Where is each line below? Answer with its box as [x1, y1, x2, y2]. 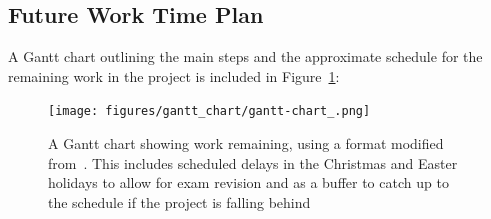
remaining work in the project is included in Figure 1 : [8, 65, 340, 86]
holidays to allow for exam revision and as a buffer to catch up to [48, 172, 449, 193]
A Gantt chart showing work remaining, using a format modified [48, 133, 444, 154]
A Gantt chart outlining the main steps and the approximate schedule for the [8, 46, 483, 67]
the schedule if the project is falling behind [48, 191, 311, 212]
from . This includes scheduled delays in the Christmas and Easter [48, 152, 458, 173]
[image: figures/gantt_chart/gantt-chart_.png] [48, 104, 371, 119]
